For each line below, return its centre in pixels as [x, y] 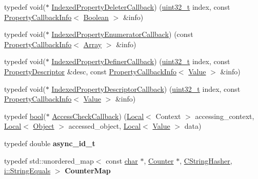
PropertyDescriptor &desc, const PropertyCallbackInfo [90, 71]
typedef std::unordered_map [49, 160]
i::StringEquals [27, 171]
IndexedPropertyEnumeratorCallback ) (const [122, 34]
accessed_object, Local [105, 126]
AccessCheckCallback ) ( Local [98, 116]
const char [122, 160]
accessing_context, [225, 116]
